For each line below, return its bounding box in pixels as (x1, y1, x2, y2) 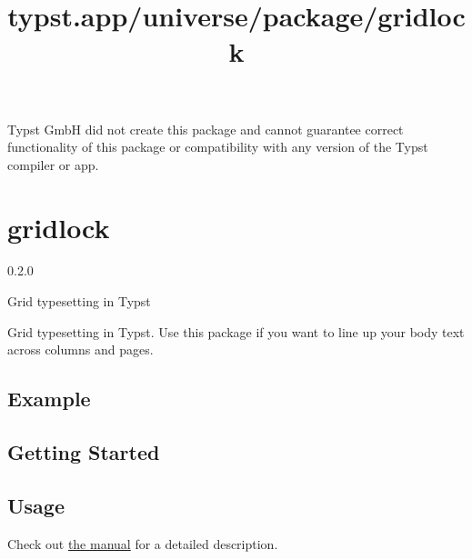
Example (7, 384, 91, 413)
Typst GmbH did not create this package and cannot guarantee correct (7, 119, 404, 138)
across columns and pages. (7, 340, 154, 359)
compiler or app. (7, 155, 99, 174)
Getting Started (7, 438, 160, 466)
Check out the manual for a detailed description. (7, 534, 278, 553)
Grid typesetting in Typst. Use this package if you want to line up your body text (7, 322, 465, 341)
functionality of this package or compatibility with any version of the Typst (7, 137, 428, 156)
